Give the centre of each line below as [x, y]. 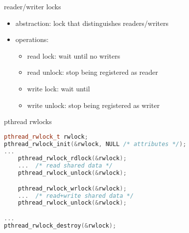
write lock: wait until [59, 88]
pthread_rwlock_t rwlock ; [46, 137]
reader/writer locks [33, 6]
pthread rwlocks [28, 121]
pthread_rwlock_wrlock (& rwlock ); [72, 188]
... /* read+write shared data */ [76, 196]
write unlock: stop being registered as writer [93, 105]
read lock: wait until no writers [74, 55]
